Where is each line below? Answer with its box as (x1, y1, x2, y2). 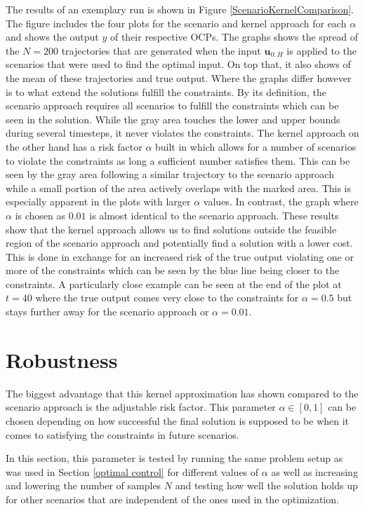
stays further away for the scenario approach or (6, 304, 209, 319)
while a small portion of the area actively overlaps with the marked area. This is (6, 180, 352, 195)
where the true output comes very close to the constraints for (35, 290, 299, 305)
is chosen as (15, 207, 66, 222)
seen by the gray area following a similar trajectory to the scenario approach (6, 167, 334, 182)
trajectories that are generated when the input (61, 43, 261, 57)
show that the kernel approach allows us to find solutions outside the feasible (6, 222, 337, 236)
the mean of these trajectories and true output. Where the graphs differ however (6, 70, 352, 85)
